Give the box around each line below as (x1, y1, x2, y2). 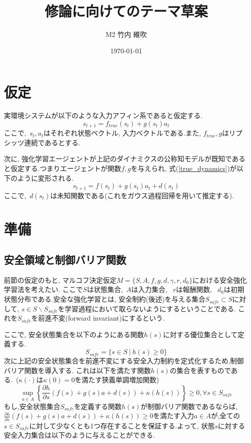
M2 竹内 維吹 (105, 29, 147, 39)
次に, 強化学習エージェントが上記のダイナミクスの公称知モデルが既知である (4, 153, 246, 164)
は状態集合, (87, 284, 123, 294)
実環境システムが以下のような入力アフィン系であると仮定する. (4, 110, 203, 120)
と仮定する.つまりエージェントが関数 (4, 163, 121, 173)
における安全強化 (192, 274, 247, 285)
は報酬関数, (176, 284, 212, 294)
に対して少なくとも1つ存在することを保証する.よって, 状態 (29, 420, 215, 430)
